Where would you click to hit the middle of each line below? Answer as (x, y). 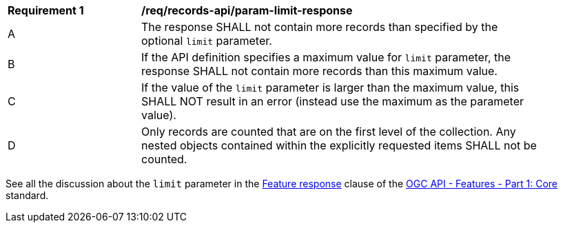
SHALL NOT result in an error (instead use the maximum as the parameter (332, 101)
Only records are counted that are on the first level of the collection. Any (329, 132)
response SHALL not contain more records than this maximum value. (319, 71)
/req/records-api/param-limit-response (247, 10)
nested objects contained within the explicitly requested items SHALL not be (339, 145)
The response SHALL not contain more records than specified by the (320, 27)
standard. (27, 195)
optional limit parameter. (207, 41)
